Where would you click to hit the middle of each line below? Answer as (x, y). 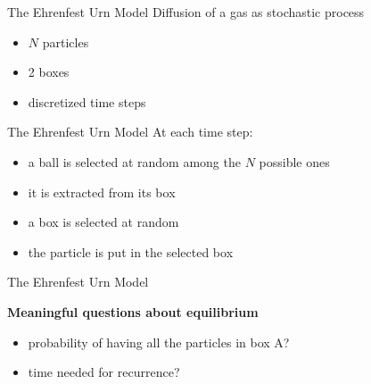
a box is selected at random (103, 222)
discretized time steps (87, 101)
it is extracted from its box (102, 192)
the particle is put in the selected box (131, 251)
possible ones (294, 161)
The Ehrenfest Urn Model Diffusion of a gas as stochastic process (186, 12)
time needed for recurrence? (104, 372)
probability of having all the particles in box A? (159, 342)
